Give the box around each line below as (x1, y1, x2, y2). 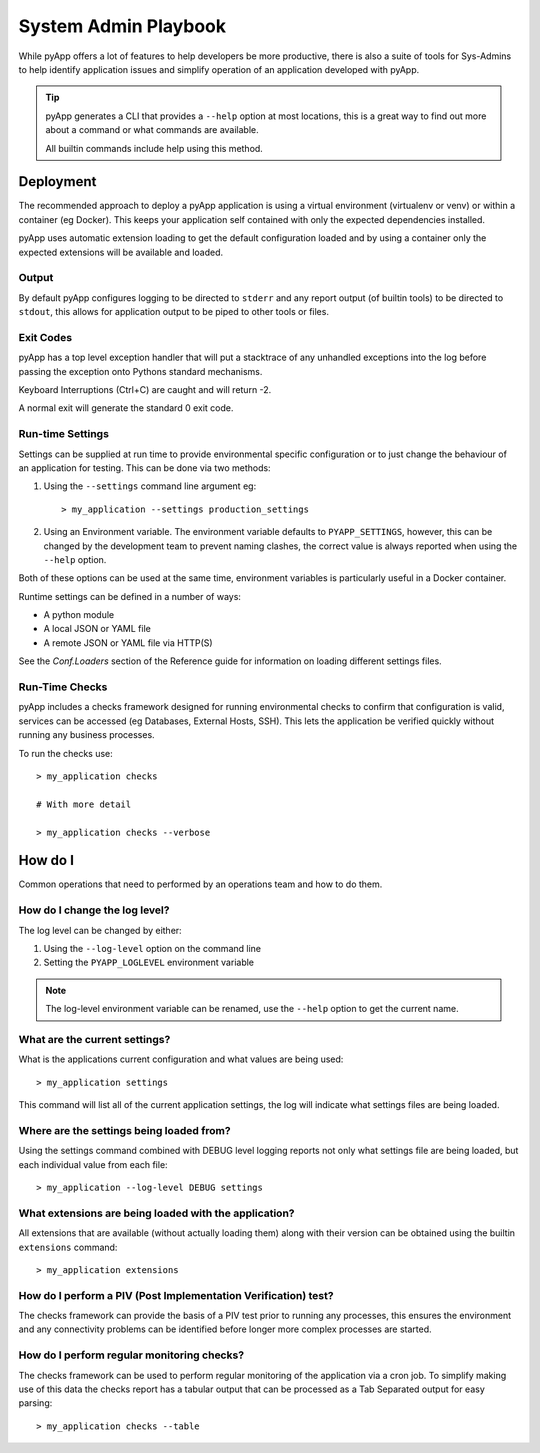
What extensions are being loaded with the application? (18, 1206, 295, 1220)
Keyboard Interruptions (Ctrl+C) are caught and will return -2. (18, 384, 272, 396)
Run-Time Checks (18, 680, 108, 694)
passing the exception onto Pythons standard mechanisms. (18, 365, 263, 377)
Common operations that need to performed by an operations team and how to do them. (18, 878, 383, 890)
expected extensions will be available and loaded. (18, 246, 224, 258)
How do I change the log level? (18, 903, 170, 917)
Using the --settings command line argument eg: (43, 480, 257, 492)
